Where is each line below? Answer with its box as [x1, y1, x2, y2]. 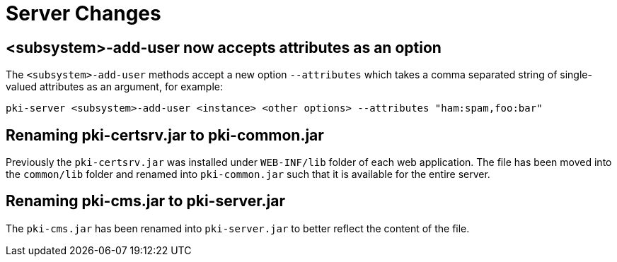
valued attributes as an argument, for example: [6, 81, 224, 93]
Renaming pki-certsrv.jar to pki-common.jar [6, 126, 324, 144]
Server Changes [6, 1, 161, 25]
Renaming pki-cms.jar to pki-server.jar [6, 192, 285, 210]
